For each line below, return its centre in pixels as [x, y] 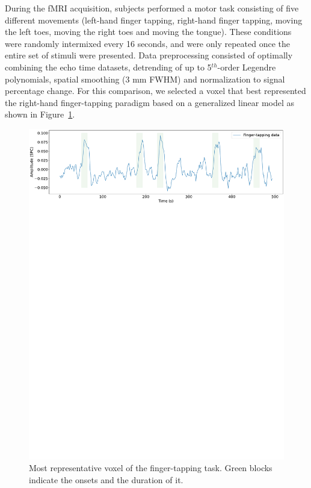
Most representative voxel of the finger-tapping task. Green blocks [151, 468]
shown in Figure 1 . [40, 114]
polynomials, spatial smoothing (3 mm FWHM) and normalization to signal [145, 79]
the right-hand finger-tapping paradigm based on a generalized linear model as [150, 102]
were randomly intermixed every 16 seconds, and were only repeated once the [148, 43]
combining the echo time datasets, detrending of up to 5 [108, 67]
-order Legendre [247, 67]
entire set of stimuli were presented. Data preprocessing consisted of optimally [149, 55]
